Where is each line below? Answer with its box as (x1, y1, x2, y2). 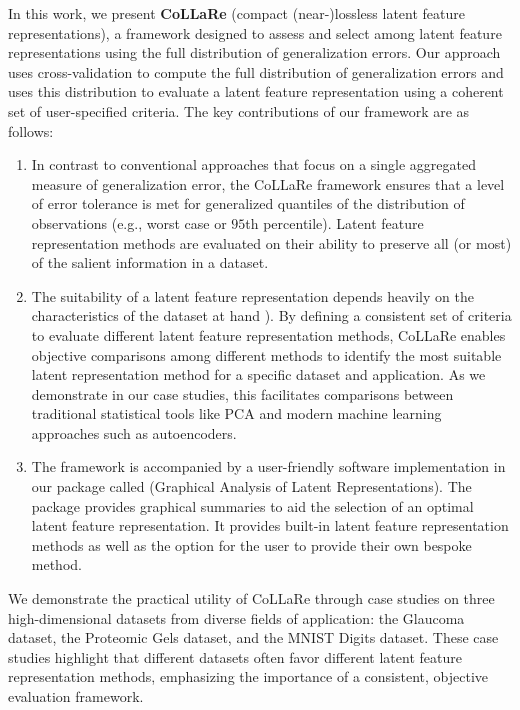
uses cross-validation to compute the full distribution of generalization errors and (8, 61, 504, 82)
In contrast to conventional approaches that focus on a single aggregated (31, 154, 476, 175)
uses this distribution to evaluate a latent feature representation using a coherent (8, 81, 504, 102)
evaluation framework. (8, 686, 144, 706)
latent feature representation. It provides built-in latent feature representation (31, 515, 509, 536)
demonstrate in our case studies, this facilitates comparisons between (31, 383, 454, 404)
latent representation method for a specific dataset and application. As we (31, 364, 486, 385)
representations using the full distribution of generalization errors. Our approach (8, 42, 501, 63)
